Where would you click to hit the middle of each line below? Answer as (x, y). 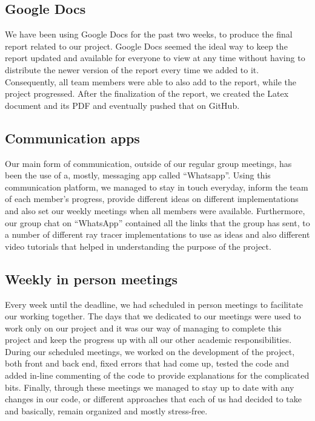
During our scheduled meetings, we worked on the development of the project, (150, 351)
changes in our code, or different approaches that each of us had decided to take (153, 399)
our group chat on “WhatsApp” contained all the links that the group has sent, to (157, 222)
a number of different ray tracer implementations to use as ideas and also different (157, 234)
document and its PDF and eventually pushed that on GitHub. (122, 105)
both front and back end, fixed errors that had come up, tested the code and (147, 363)
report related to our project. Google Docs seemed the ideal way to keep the (146, 46)
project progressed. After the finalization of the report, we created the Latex (147, 93)
